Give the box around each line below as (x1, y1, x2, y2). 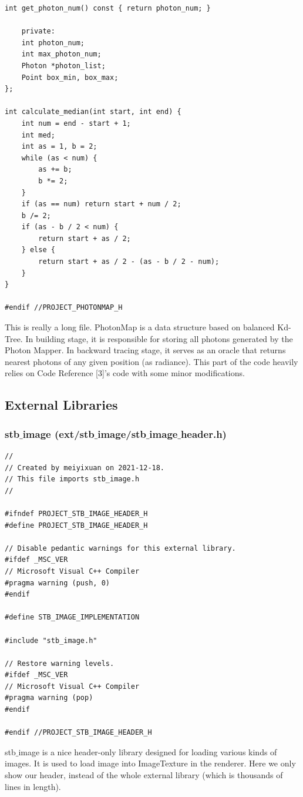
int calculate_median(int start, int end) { (5, 108, 181, 116)
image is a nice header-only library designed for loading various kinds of (18, 745, 277, 758)
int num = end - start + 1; (21, 119, 131, 128)
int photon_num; (21, 38, 85, 47)
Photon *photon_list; (21, 61, 106, 70)
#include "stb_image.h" (5, 636, 97, 645)
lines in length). (5, 780, 61, 792)
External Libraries (5, 396, 118, 414)
